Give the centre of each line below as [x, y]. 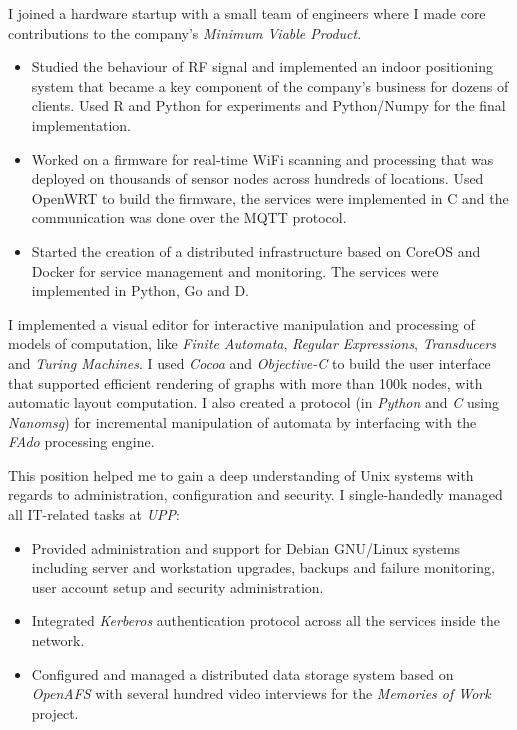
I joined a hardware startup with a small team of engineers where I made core [247, 13]
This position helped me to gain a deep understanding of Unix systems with [241, 474]
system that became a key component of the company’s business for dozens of [270, 85]
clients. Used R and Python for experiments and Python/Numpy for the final [268, 105]
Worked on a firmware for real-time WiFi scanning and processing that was [262, 158]
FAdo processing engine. [81, 441]
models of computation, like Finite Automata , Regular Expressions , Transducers [252, 343]
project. [55, 712]
